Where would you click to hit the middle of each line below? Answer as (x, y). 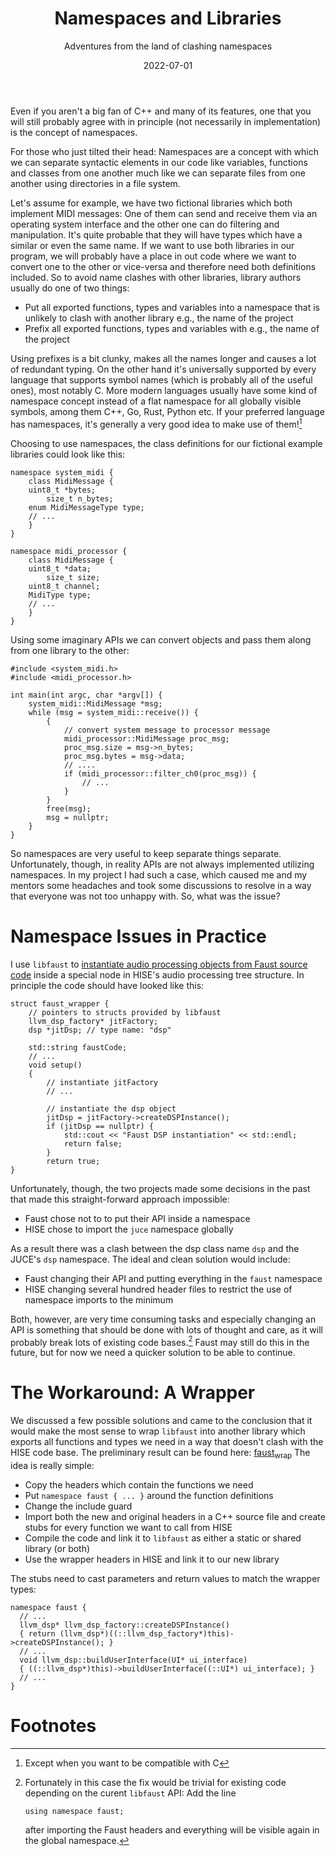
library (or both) (57, 1548)
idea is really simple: (52, 1465)
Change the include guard (78, 1506)
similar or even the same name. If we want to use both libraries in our (152, 245)
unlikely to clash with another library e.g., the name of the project (159, 318)
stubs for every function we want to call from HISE (128, 1527)
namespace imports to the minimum (99, 1299)
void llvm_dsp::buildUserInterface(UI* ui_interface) (133, 1660)
